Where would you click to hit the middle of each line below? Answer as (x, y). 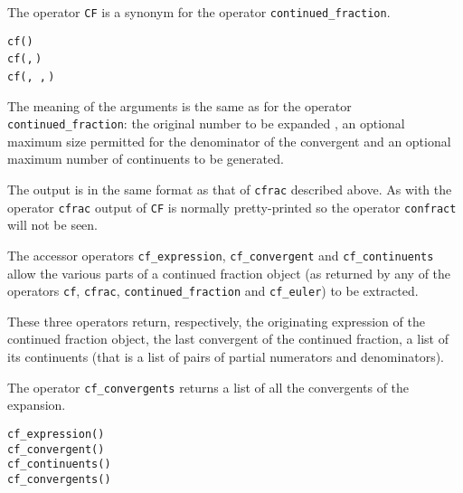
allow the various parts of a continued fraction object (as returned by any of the (229, 273)
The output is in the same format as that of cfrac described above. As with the (230, 190)
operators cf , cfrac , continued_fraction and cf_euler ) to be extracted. (213, 291)
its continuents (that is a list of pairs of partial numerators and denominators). (226, 357)
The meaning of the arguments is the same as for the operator (180, 105)
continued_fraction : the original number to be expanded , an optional (206, 123)
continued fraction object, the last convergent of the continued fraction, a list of (228, 339)
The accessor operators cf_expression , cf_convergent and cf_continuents (221, 255)
